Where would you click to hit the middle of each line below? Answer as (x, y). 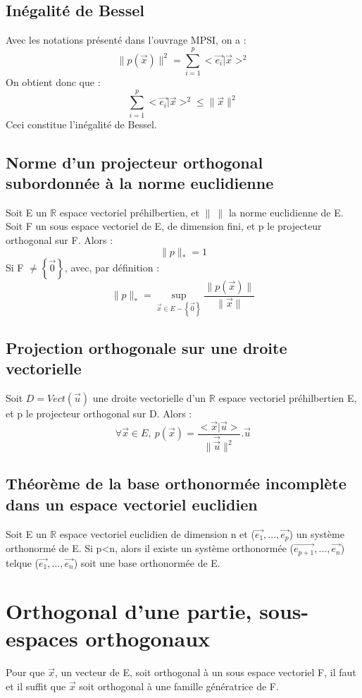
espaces (42, 638)
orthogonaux (148, 638)
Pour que (25, 672)
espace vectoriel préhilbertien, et (129, 212)
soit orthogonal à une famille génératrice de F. (179, 686)
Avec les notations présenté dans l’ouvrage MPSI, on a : (126, 40)
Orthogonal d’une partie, (129, 611)
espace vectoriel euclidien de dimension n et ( (157, 533)
